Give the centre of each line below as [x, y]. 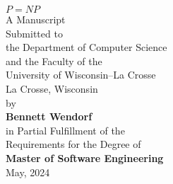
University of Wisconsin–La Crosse [81, 75]
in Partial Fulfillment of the [65, 130]
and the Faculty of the [54, 61]
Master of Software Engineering [85, 157]
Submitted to [34, 33]
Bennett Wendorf [49, 116]
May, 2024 [28, 172]
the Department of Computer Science [86, 47]
